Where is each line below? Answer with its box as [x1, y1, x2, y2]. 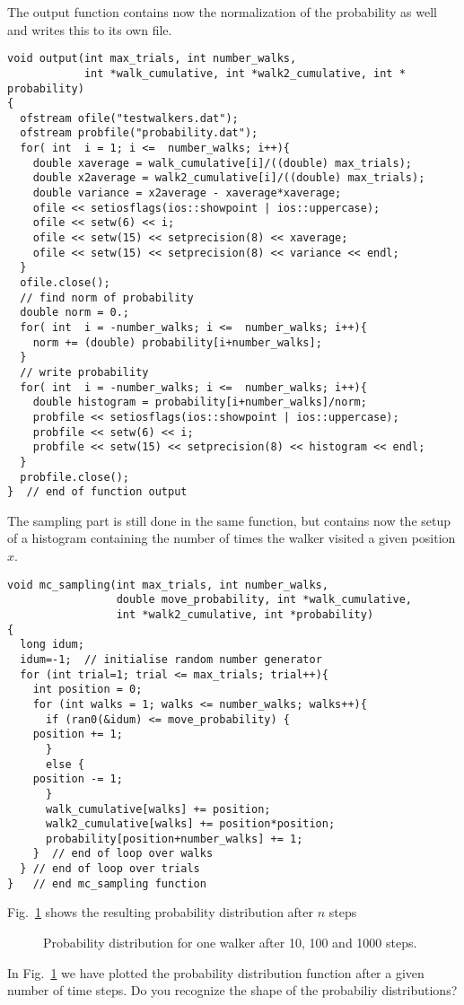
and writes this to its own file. [7, 20, 172, 39]
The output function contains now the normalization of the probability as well [7, 3, 437, 21]
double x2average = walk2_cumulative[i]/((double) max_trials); [32, 171, 425, 185]
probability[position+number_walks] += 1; [45, 832, 303, 845]
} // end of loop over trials [20, 862, 200, 876]
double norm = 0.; [20, 306, 130, 319]
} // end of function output [7, 485, 188, 499]
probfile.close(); [20, 470, 130, 484]
